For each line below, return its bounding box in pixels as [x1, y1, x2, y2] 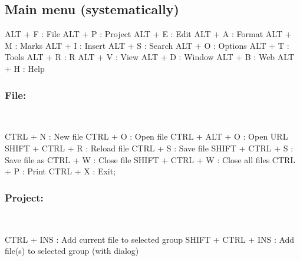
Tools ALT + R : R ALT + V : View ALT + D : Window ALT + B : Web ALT [5, 51, 294, 63]
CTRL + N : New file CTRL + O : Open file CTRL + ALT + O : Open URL [5, 130, 288, 143]
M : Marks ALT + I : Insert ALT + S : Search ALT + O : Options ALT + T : [5, 39, 289, 51]
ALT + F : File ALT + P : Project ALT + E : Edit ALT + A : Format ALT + [5, 28, 292, 40]
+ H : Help [5, 62, 45, 74]
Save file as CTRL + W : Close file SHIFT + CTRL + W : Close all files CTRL [5, 153, 296, 166]
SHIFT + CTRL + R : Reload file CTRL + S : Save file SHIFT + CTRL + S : [5, 141, 294, 154]
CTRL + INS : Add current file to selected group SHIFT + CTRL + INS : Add [5, 233, 295, 245]
